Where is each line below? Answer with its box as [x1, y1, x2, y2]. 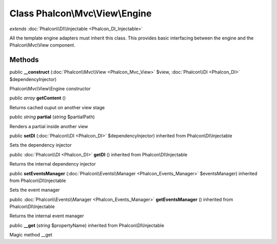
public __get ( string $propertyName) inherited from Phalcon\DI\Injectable [9, 222, 164, 228]
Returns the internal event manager [9, 213, 84, 219]
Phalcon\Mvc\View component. [9, 42, 75, 48]
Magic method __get [9, 232, 52, 238]
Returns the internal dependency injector [9, 161, 96, 167]
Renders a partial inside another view [9, 123, 88, 129]
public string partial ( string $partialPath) [9, 114, 95, 120]
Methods [9, 55, 39, 64]
